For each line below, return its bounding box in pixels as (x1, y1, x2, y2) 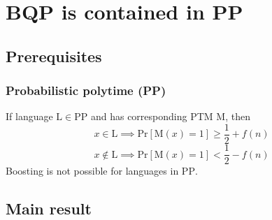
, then (225, 109, 250, 124)
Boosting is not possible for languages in (6, 163, 179, 178)
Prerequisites (6, 45, 102, 66)
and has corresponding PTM (90, 109, 213, 124)
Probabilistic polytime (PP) (6, 82, 166, 99)
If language (6, 109, 53, 124)
